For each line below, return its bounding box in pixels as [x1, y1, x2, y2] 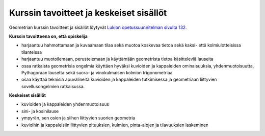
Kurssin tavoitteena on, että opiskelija [9, 33, 88, 39]
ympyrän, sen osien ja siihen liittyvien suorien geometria [21, 115, 135, 121]
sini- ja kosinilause [21, 108, 59, 114]
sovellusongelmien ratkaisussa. [21, 83, 85, 89]
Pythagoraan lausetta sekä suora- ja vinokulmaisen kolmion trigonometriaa [21, 69, 173, 75]
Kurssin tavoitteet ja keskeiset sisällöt [9, 7, 167, 18]
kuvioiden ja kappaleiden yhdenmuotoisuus [21, 101, 109, 107]
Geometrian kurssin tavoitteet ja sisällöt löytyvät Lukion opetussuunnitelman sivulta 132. [9, 24, 187, 30]
